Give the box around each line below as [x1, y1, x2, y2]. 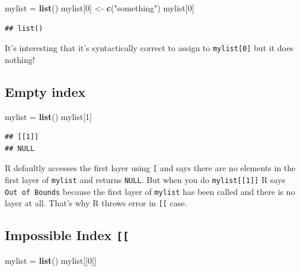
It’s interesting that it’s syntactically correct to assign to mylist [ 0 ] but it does [5, 42, 293, 54]
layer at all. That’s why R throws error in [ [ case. [5, 197, 187, 209]
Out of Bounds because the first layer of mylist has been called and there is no [5, 185, 295, 197]
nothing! [5, 53, 35, 65]
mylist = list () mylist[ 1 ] [5, 110, 92, 122]
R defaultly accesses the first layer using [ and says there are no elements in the [5, 162, 296, 174]
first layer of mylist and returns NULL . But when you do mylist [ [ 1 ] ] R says [5, 174, 285, 186]
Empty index [5, 82, 86, 100]
